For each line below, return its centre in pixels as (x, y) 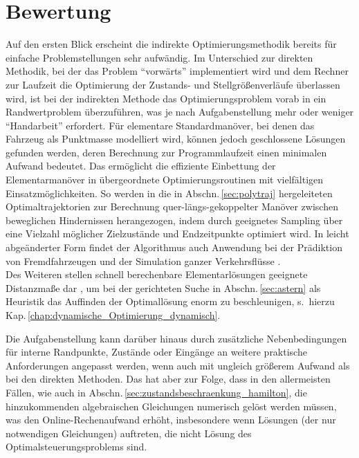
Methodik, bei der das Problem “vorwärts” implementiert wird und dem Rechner (177, 71)
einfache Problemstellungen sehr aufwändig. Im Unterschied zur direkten (159, 57)
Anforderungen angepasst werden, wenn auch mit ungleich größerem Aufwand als (178, 365)
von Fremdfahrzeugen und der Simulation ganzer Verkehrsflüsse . (143, 260)
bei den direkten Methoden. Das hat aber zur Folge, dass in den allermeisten (168, 379)
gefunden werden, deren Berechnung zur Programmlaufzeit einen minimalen (166, 152)
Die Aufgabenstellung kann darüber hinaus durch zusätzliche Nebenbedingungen (176, 338)
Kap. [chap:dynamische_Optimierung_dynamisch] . (113, 315)
